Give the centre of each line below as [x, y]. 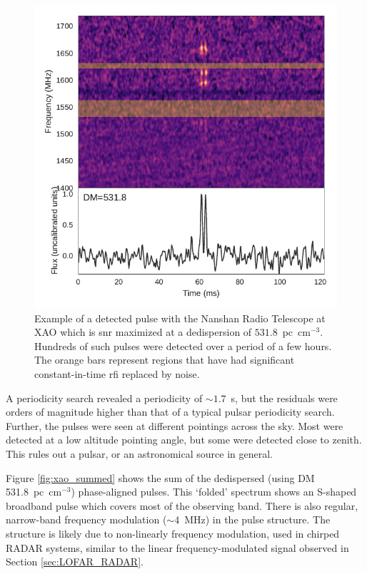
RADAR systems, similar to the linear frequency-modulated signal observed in [177, 547]
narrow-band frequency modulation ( [86, 519]
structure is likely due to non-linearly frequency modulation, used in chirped [173, 533]
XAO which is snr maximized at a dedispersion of [143, 332]
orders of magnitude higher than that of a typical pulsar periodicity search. [170, 412]
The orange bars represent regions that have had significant [165, 360]
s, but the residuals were [284, 398]
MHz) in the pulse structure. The [257, 519]
